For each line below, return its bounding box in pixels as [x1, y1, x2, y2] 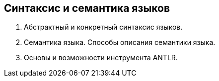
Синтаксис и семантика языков [4, 2, 170, 14]
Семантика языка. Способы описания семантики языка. [24, 38, 216, 47]
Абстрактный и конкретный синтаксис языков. [24, 23, 183, 32]
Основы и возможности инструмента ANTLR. [24, 53, 178, 62]
